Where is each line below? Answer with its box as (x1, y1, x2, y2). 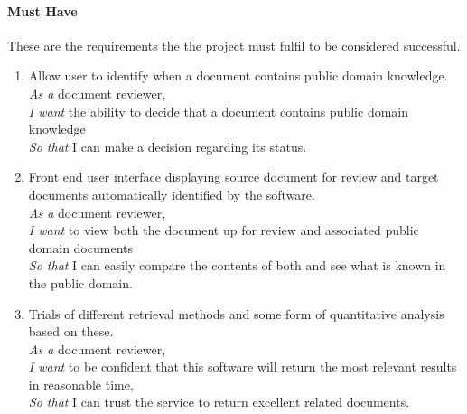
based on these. (28, 322, 114, 341)
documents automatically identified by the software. (28, 184, 315, 203)
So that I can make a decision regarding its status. (28, 136, 307, 155)
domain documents (28, 238, 133, 257)
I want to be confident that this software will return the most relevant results (28, 357, 457, 376)
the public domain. (28, 273, 133, 292)
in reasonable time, (28, 374, 134, 393)
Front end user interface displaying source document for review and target (28, 167, 439, 186)
